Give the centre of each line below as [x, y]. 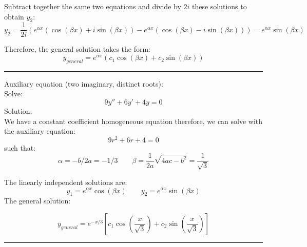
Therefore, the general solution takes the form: [77, 49]
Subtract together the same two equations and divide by [93, 6]
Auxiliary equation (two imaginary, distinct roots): [84, 83]
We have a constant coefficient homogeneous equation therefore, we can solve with [133, 121]
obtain [14, 16]
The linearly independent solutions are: [66, 182]
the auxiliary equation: [40, 131]
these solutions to [219, 6]
